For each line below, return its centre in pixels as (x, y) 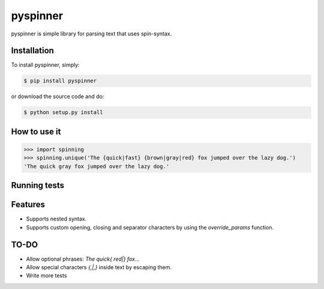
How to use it (36, 131)
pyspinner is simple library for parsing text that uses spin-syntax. (91, 34)
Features (28, 205)
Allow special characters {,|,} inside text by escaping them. (99, 267)
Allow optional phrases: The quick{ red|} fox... (83, 259)
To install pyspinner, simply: (46, 65)
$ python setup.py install (63, 112)
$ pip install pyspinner (60, 81)
